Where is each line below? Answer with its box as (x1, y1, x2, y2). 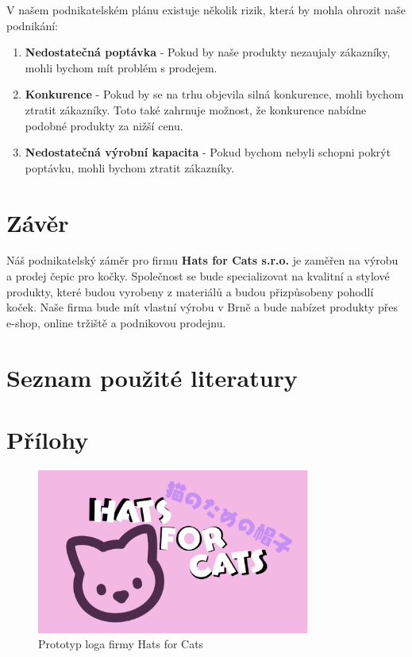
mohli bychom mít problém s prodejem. (25, 59, 218, 75)
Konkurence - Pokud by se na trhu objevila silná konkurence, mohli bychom (25, 86, 404, 102)
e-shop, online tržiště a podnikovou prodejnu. (6, 314, 226, 330)
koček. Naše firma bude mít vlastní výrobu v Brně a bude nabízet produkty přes (6, 299, 398, 315)
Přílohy (6, 423, 89, 455)
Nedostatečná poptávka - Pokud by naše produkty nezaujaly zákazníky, (25, 44, 391, 60)
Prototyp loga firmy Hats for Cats (38, 636, 204, 652)
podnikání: (6, 17, 58, 33)
